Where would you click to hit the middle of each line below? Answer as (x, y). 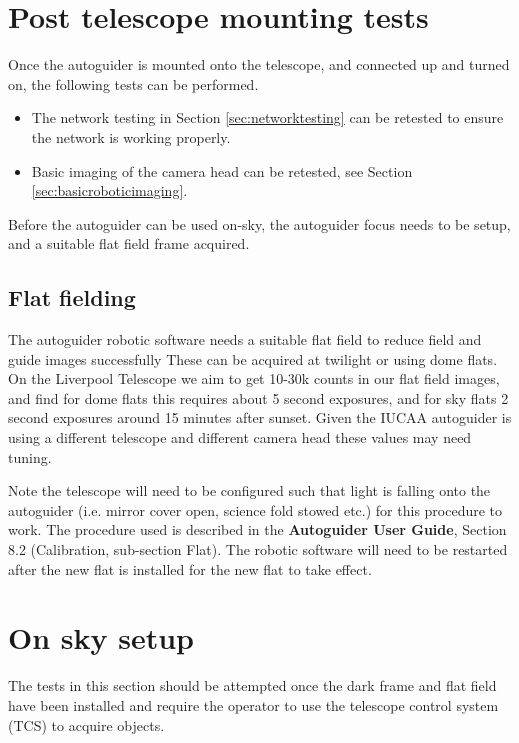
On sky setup (101, 637)
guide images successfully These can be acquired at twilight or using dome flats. (253, 358)
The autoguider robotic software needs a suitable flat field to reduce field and (245, 339)
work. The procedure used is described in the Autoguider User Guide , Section (257, 529)
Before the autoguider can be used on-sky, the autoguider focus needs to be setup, (259, 223)
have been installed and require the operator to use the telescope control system (253, 704)
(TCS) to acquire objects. (86, 724)
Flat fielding (72, 297)
